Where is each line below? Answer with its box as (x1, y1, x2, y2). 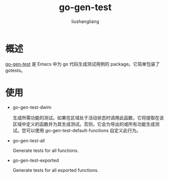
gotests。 (5, 67, 25, 73)
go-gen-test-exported (12, 157, 59, 163)
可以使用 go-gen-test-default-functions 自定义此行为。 (26, 127, 141, 133)
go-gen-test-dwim (12, 104, 52, 110)
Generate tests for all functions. (12, 147, 79, 154)
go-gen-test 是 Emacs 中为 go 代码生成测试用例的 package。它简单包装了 (5, 61, 160, 67)
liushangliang (71, 18, 99, 24)
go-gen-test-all (12, 137, 45, 143)
